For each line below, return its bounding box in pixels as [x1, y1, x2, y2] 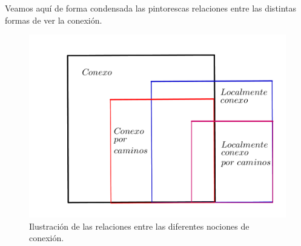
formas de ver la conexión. [5, 13, 102, 26]
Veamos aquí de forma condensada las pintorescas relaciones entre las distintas [5, 2, 297, 14]
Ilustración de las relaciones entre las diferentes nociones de [29, 219, 250, 232]
